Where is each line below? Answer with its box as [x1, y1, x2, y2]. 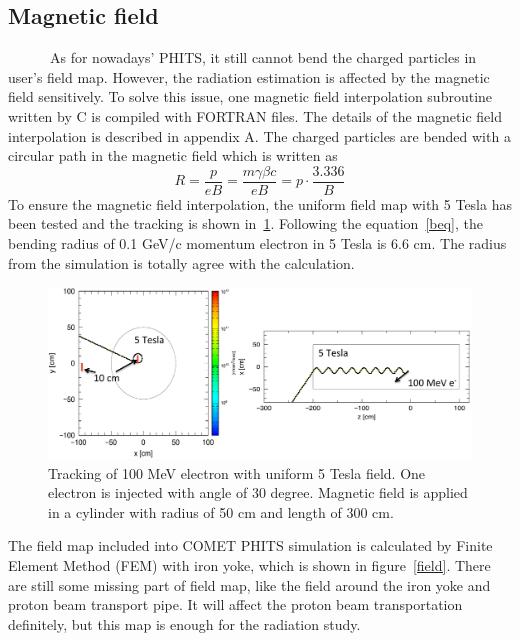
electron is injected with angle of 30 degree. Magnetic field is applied [48, 482, 468, 503]
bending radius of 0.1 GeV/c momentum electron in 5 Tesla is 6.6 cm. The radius [8, 233, 507, 254]
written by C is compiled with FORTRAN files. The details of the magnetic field [8, 105, 502, 126]
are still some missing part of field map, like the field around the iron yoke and [8, 574, 491, 595]
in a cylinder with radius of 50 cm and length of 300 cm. [48, 501, 394, 522]
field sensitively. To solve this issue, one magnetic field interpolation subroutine [8, 86, 493, 107]
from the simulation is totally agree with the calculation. [8, 252, 355, 273]
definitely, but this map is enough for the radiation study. [8, 613, 361, 634]
